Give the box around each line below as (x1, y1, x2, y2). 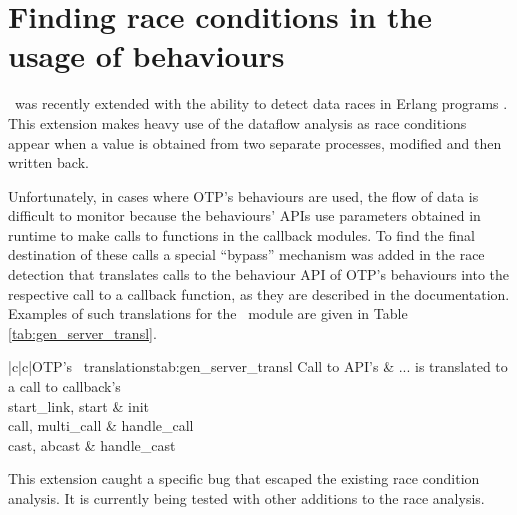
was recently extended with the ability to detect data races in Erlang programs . (14, 93, 508, 114)
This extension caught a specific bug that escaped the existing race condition (8, 468, 480, 489)
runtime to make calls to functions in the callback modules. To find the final (8, 224, 475, 245)
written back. (8, 152, 89, 173)
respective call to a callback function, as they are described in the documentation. (8, 283, 510, 304)
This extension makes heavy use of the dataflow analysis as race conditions (8, 112, 467, 133)
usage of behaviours (8, 35, 285, 76)
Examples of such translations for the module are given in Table (8, 303, 408, 324)
